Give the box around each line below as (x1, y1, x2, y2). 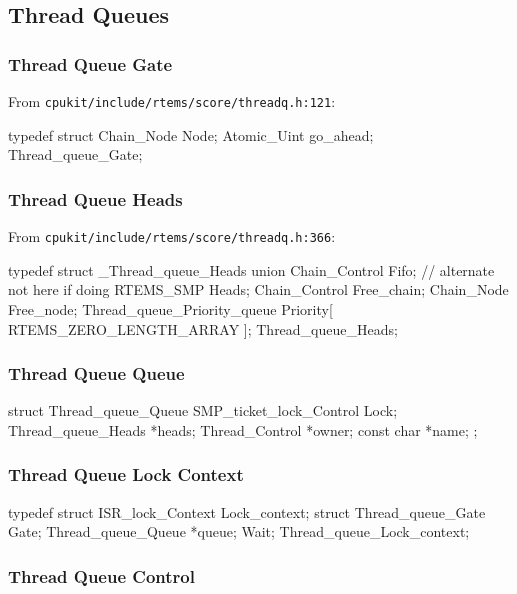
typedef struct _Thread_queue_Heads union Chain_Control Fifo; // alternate (8, 259, 495, 280)
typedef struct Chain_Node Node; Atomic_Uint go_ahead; (8, 124, 374, 145)
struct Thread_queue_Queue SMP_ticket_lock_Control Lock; (8, 400, 398, 421)
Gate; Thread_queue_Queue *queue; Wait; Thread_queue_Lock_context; (8, 521, 470, 542)
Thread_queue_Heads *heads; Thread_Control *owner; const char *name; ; (8, 419, 478, 440)
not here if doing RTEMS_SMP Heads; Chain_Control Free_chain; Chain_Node (8, 279, 509, 300)
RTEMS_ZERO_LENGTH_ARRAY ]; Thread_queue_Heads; (8, 318, 398, 339)
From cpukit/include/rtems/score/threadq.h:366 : (8, 226, 336, 247)
